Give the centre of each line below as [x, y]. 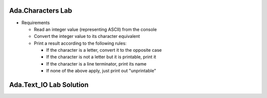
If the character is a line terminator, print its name [96, 64]
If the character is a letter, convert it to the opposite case [104, 50]
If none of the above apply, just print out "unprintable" [101, 71]
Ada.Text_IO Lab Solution [49, 85]
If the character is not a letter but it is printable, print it [101, 57]
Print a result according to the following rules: [80, 43]
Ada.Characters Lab [41, 11]
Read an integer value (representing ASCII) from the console [95, 29]
